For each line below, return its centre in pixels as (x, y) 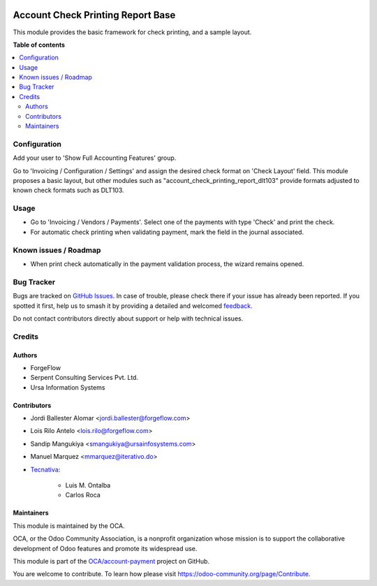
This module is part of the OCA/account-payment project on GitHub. (111, 561)
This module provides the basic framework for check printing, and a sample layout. (132, 32)
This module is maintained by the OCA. (69, 526)
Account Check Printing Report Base (94, 15)
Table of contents (39, 45)
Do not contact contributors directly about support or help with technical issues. (128, 318)
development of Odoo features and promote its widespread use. (105, 548)
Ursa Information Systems (68, 387)
